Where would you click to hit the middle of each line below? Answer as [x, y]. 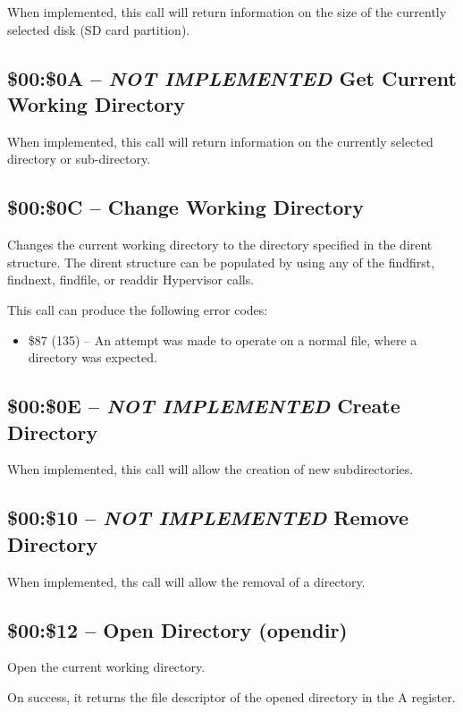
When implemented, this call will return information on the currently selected [220, 141]
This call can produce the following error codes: [138, 309]
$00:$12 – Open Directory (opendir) [177, 629]
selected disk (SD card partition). [99, 29]
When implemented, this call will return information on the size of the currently [227, 12]
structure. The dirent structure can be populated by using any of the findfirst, [221, 262]
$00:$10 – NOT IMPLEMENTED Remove [208, 517]
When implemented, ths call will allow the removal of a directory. [186, 581]
